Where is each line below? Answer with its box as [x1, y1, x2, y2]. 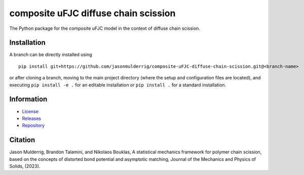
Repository [22, 122, 45, 128]
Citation [9, 136, 35, 144]
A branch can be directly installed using [9, 52, 92, 58]
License [22, 108, 39, 114]
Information [9, 95, 48, 104]
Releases [22, 115, 42, 121]
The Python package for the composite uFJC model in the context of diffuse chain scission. [9, 25, 200, 31]
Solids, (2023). [9, 163, 41, 169]
